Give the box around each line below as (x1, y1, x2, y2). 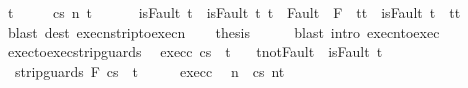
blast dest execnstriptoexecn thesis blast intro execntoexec (7, 21, 440, 42)
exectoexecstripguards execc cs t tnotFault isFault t (7, 41, 383, 62)
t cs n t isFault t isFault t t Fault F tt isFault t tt (7, 2, 461, 22)
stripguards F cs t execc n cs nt (14, 60, 285, 81)
